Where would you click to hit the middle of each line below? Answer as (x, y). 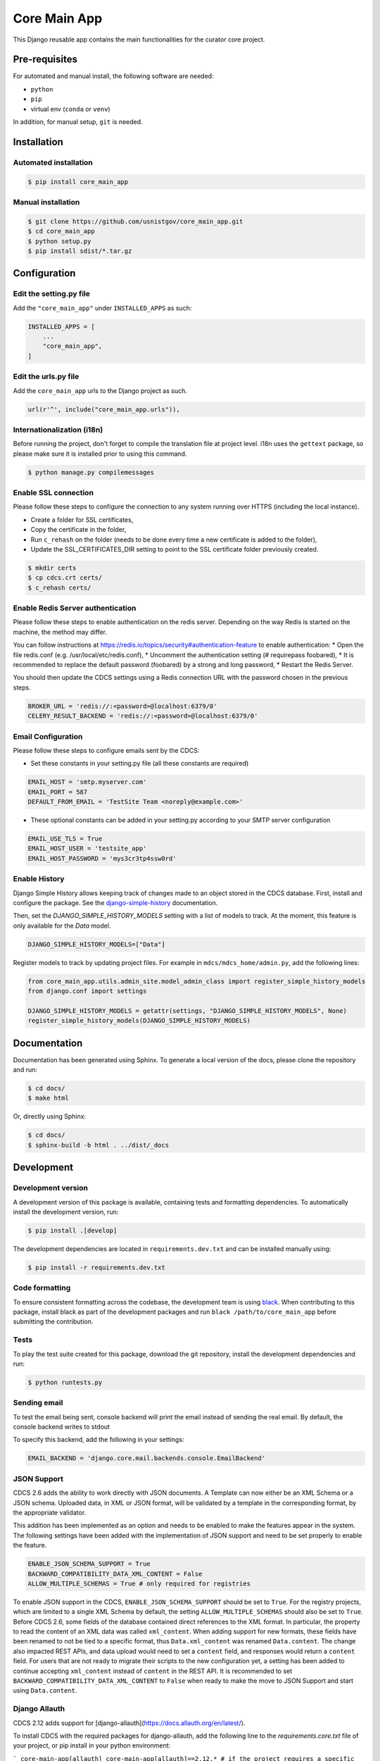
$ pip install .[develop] (72, 1230)
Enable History (39, 879)
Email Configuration (48, 736)
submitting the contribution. (53, 1321)
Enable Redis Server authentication (75, 608)
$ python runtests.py (65, 1382)
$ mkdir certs (52, 568)
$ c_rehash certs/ (59, 587)
